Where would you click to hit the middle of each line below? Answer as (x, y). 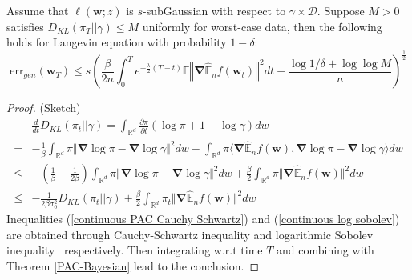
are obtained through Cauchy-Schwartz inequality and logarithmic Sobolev (190, 234)
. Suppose (341, 10)
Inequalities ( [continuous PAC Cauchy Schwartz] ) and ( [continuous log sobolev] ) (203, 219)
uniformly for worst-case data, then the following (262, 26)
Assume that (38, 10)
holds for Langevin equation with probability (117, 42)
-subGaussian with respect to (214, 10)
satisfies (25, 26)
